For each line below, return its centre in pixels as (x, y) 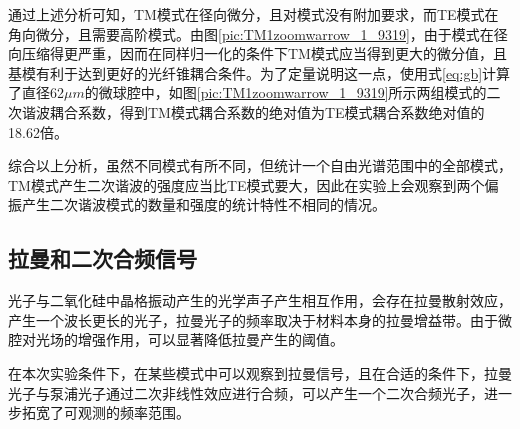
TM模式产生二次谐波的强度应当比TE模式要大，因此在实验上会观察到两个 (246, 184)
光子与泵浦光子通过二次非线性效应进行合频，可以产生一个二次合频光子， (246, 392)
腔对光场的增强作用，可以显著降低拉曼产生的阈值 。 (176, 339)
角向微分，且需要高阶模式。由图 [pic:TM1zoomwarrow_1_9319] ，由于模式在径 (258, 33)
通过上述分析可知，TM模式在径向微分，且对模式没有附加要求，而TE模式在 (253, 14)
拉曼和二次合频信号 (102, 258)
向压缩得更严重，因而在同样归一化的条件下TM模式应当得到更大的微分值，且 (257, 53)
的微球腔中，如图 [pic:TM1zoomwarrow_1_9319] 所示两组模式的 (285, 92)
